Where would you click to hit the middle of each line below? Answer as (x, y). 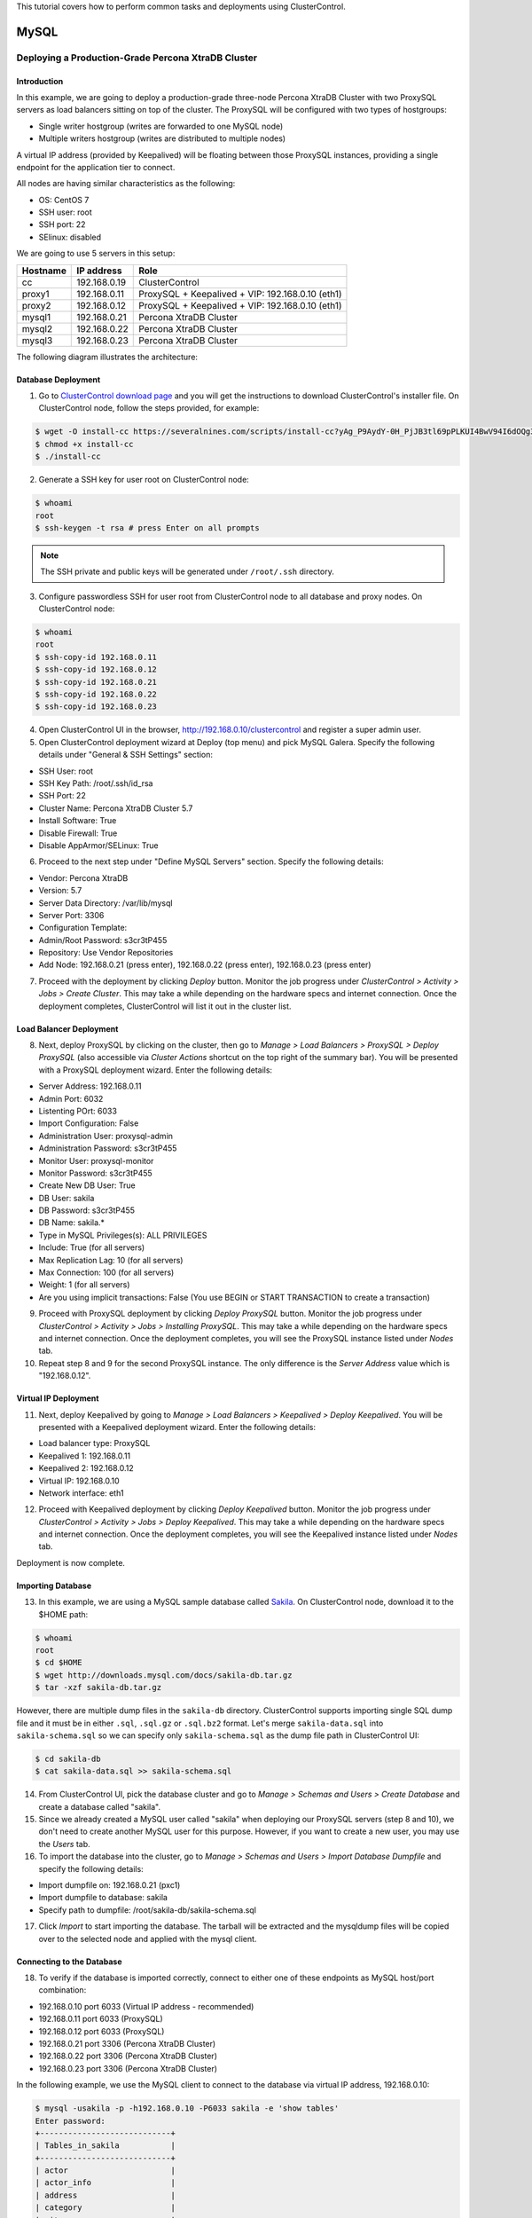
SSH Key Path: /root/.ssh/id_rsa (96, 783)
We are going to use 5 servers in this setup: (96, 254)
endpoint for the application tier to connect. (96, 167)
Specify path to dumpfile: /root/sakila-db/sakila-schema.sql (148, 1910)
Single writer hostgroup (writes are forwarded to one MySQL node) (161, 126)
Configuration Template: (83, 928)
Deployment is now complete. (71, 1562)
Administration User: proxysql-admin (106, 1136)
